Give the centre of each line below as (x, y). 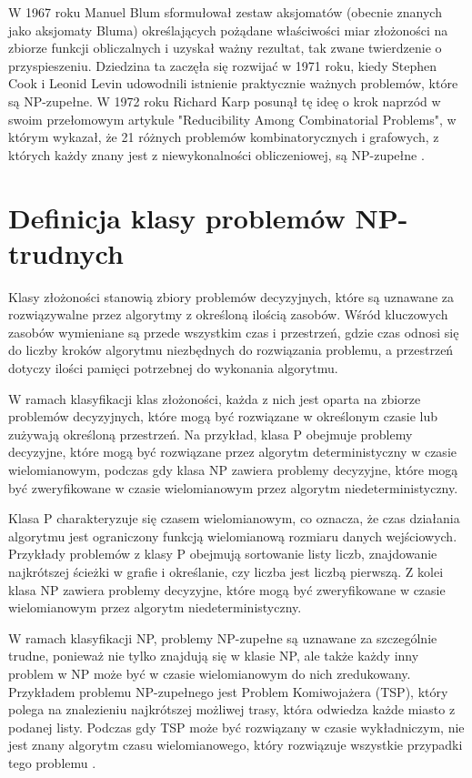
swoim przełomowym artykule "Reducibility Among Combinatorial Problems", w (232, 119)
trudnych (66, 253)
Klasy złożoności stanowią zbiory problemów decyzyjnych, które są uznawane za (231, 296)
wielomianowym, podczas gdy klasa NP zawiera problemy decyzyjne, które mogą (233, 470)
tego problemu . (52, 762)
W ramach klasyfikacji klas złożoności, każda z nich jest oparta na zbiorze (215, 398)
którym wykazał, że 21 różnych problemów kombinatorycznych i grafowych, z (224, 137)
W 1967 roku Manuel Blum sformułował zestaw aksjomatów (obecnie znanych (225, 12)
